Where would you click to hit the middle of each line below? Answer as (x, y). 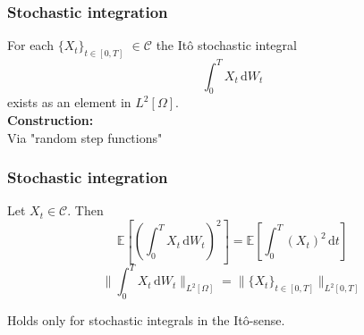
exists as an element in (69, 102)
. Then (85, 210)
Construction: (51, 119)
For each (30, 45)
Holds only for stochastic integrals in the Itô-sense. (146, 320)
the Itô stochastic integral (226, 45)
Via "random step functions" (85, 137)
